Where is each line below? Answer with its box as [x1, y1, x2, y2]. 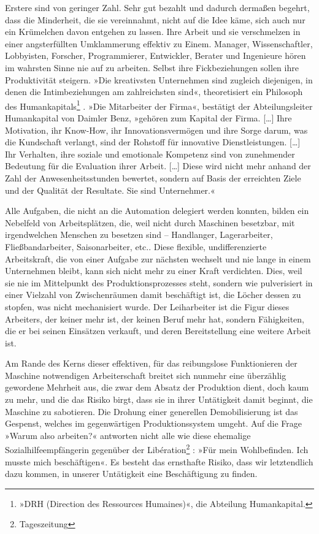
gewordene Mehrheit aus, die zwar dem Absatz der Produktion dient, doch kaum [5, 381, 309, 394]
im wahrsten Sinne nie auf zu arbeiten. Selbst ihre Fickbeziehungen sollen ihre [5, 61, 299, 74]
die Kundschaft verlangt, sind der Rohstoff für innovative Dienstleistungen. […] [5, 135, 301, 148]
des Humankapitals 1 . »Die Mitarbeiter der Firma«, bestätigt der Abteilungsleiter [5, 97, 313, 112]
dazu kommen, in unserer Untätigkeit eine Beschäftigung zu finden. [5, 467, 258, 480]
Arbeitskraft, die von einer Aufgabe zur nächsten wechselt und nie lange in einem [5, 252, 311, 265]
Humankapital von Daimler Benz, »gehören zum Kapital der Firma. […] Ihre [5, 112, 292, 124]
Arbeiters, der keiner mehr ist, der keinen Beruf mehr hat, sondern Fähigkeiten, [5, 312, 304, 325]
